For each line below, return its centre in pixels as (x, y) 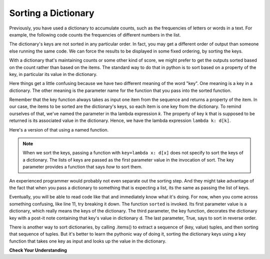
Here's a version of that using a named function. (59, 129)
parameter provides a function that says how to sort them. (82, 167)
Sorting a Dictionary (52, 13)
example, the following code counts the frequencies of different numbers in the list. (95, 34)
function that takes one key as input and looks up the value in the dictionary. (88, 241)
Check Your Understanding (38, 250)
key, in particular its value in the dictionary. (53, 74)
